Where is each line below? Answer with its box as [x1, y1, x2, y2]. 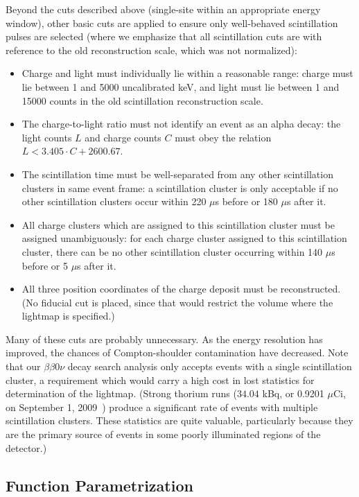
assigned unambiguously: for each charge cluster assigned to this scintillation [21, 231, 347, 245]
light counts [21, 130, 72, 144]
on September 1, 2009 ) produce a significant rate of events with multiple [6, 399, 318, 414]
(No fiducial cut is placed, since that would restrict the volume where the [21, 295, 333, 309]
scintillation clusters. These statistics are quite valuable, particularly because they [6, 413, 353, 428]
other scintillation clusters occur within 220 [21, 194, 207, 209]
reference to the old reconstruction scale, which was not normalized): [6, 42, 297, 57]
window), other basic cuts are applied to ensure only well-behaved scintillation [6, 15, 338, 30]
